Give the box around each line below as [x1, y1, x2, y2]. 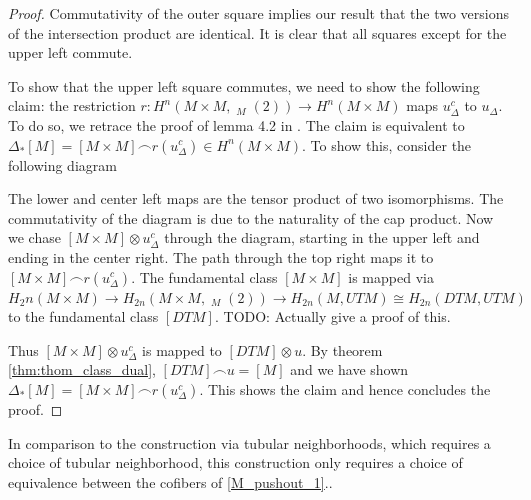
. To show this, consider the [302, 134, 472, 155]
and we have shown [290, 359, 409, 380]
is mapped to [142, 339, 222, 360]
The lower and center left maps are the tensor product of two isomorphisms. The [8, 188, 504, 209]
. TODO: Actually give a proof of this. [214, 306, 451, 327]
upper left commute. [8, 42, 133, 63]
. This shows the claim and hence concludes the [199, 378, 491, 399]
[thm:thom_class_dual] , [8, 359, 156, 380]
